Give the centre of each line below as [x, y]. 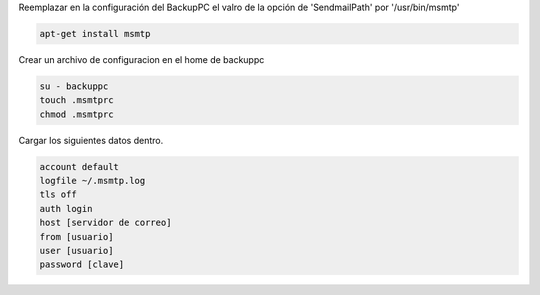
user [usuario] [76, 251]
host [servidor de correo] [105, 223]
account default [79, 166]
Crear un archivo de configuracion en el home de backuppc [141, 59]
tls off [58, 194]
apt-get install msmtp [95, 33]
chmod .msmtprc [76, 114]
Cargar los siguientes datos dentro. [91, 140]
